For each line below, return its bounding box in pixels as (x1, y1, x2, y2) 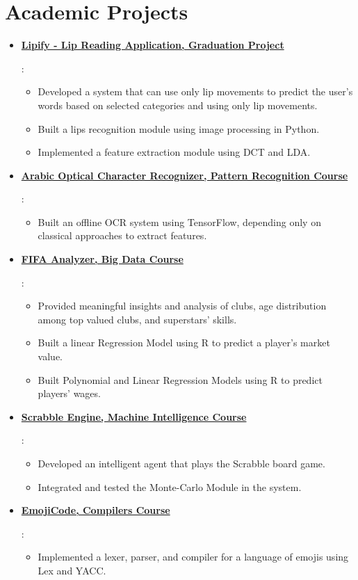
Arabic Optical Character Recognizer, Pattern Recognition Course (21, 168, 348, 182)
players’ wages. (38, 386, 101, 401)
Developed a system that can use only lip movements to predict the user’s (38, 84, 353, 99)
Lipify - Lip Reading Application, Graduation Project (21, 38, 284, 52)
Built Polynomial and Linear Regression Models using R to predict (38, 372, 323, 387)
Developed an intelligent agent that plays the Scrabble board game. (38, 456, 325, 470)
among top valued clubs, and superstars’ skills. (38, 312, 237, 326)
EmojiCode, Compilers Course (21, 503, 170, 517)
